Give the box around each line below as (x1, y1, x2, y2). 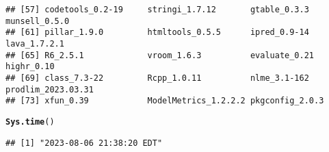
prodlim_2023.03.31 (5, 84, 94, 94)
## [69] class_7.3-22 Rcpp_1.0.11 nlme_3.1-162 (5, 73, 309, 83)
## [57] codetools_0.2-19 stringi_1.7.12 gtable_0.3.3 (5, 5, 309, 14)
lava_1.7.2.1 (5, 38, 64, 49)
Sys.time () (5, 116, 55, 127)
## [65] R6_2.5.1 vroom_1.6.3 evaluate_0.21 (5, 50, 315, 60)
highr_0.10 (5, 62, 55, 72)
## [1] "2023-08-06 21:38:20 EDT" (5, 138, 163, 148)
